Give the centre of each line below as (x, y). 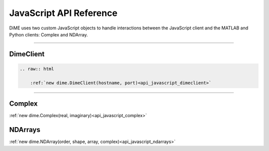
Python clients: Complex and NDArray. (49, 34)
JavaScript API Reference (63, 13)
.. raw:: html (37, 69)
